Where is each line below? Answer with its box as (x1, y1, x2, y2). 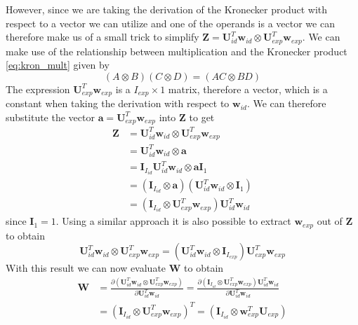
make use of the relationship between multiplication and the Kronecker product (6, 43, 347, 58)
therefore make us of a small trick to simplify (6, 29, 199, 44)
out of (317, 214, 343, 228)
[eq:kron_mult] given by (6, 57, 110, 72)
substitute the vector (6, 109, 95, 124)
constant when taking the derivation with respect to (6, 96, 230, 111)
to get (189, 109, 215, 124)
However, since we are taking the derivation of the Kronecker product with (6, 2, 328, 16)
